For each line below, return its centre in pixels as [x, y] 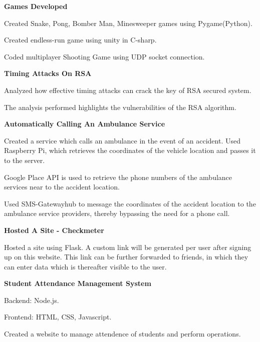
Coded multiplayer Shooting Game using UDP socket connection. [104, 56]
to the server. [25, 160]
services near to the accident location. [62, 187]
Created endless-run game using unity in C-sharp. [80, 40]
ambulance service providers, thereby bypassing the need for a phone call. [117, 213]
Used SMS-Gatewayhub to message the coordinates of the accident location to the [130, 203]
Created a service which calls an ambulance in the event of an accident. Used [122, 140]
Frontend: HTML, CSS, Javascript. [58, 317]
